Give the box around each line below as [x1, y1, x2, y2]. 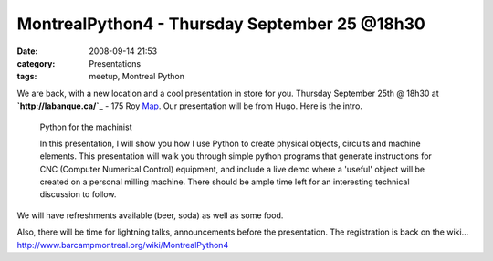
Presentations [89, 57, 142, 68]
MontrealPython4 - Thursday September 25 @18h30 [16, 14, 426, 34]
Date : [16, 46, 38, 57]
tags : [16, 71, 37, 82]
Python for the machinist [39, 121, 132, 132]
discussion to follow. [39, 189, 117, 200]
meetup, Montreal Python [89, 71, 184, 82]
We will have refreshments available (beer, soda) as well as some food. [16, 210, 284, 221]
